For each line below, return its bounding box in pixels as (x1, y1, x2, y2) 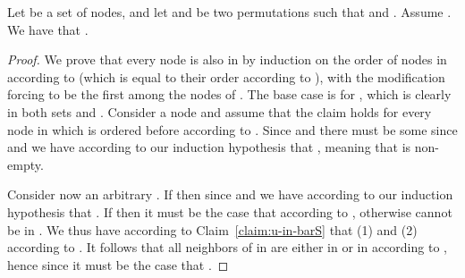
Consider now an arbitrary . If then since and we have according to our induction (7, 185, 453, 204)
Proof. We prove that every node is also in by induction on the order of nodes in (7, 50, 447, 69)
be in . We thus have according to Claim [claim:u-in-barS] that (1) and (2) (7, 220, 418, 239)
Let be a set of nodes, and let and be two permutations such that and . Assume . (7, 3, 452, 21)
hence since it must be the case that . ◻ (7, 255, 229, 274)
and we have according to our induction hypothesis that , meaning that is (7, 138, 411, 156)
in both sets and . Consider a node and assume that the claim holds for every (7, 102, 432, 121)
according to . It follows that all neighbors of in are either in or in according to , (7, 238, 447, 257)
